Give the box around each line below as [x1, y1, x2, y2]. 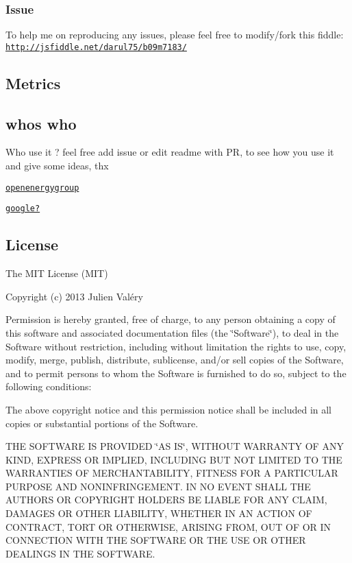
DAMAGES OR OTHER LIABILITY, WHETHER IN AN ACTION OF [5, 506, 312, 520]
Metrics [5, 72, 61, 93]
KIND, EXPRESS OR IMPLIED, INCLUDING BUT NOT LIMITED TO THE [5, 452, 342, 466]
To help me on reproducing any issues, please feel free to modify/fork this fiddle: [5, 27, 344, 42]
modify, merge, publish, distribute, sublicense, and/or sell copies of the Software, [5, 352, 344, 367]
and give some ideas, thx [5, 158, 109, 173]
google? [5, 204, 40, 214]
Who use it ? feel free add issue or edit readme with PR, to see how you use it [5, 145, 334, 159]
